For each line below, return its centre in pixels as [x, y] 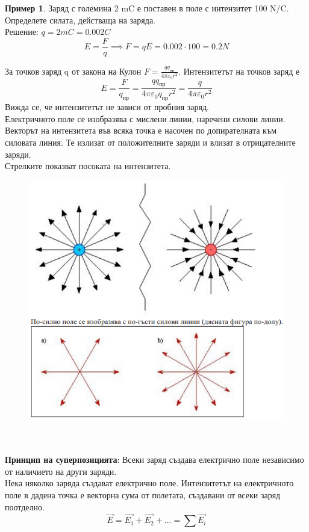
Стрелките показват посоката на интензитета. [88, 166]
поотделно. [25, 506]
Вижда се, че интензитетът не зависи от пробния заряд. [107, 107]
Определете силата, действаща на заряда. [80, 20]
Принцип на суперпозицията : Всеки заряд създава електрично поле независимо [154, 459]
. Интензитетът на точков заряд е [239, 71]
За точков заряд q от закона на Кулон [73, 71]
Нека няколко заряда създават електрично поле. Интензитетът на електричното [149, 483]
